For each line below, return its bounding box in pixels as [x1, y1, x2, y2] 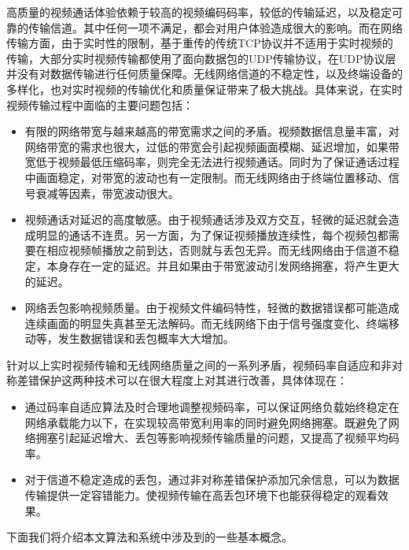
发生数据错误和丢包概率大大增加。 [57, 330, 234, 347]
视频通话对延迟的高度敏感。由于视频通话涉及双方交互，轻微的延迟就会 [24, 211, 389, 228]
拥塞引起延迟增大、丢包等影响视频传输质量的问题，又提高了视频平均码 [35, 429, 400, 446]
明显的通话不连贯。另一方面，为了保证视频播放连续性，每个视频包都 [35, 226, 389, 243]
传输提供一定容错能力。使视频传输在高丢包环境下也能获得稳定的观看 [24, 487, 378, 504]
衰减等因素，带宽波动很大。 [35, 184, 179, 201]
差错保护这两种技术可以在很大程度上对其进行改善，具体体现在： [17, 372, 348, 388]
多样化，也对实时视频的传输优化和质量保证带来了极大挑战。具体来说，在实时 [6, 80, 403, 97]
